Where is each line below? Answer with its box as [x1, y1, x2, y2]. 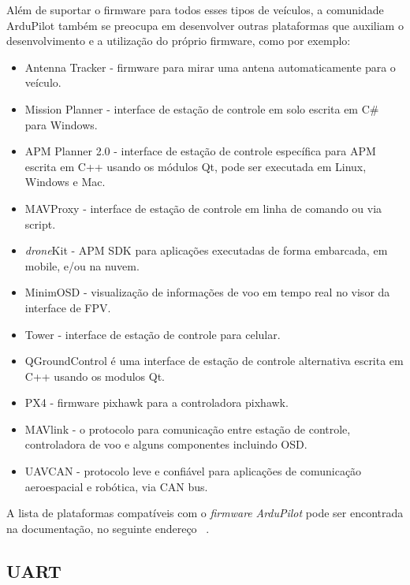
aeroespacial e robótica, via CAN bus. [24, 478, 208, 494]
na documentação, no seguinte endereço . [6, 520, 210, 536]
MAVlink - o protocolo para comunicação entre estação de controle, [24, 420, 351, 437]
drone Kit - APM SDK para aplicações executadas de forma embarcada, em [24, 242, 388, 259]
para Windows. [24, 116, 98, 132]
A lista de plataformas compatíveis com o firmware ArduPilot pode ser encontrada [6, 505, 404, 521]
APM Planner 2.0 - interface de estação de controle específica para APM [24, 143, 376, 159]
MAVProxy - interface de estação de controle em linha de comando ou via [24, 199, 382, 216]
